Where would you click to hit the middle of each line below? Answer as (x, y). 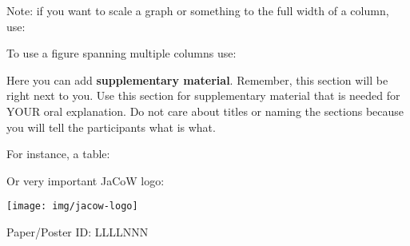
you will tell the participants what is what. (111, 127)
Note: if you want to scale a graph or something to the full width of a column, (198, 10)
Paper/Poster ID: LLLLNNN (78, 232)
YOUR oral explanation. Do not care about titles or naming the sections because (205, 111)
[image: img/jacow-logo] (72, 206)
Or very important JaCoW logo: (86, 180)
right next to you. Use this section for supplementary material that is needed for (203, 95)
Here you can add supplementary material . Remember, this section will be (197, 79)
